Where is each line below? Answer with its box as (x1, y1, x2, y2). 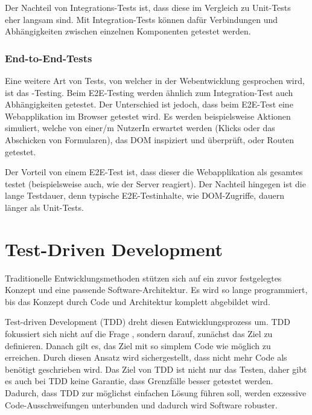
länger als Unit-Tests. (5, 201, 84, 213)
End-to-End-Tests (5, 50, 92, 65)
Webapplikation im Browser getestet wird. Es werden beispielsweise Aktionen (5, 109, 291, 122)
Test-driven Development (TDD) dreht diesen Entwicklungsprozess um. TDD (5, 315, 290, 328)
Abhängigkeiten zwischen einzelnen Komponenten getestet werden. (5, 25, 251, 37)
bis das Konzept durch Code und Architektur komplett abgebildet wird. (5, 295, 270, 307)
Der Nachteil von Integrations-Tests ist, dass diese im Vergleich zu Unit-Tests (5, 1, 291, 13)
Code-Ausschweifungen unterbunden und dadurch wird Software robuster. (5, 398, 278, 411)
